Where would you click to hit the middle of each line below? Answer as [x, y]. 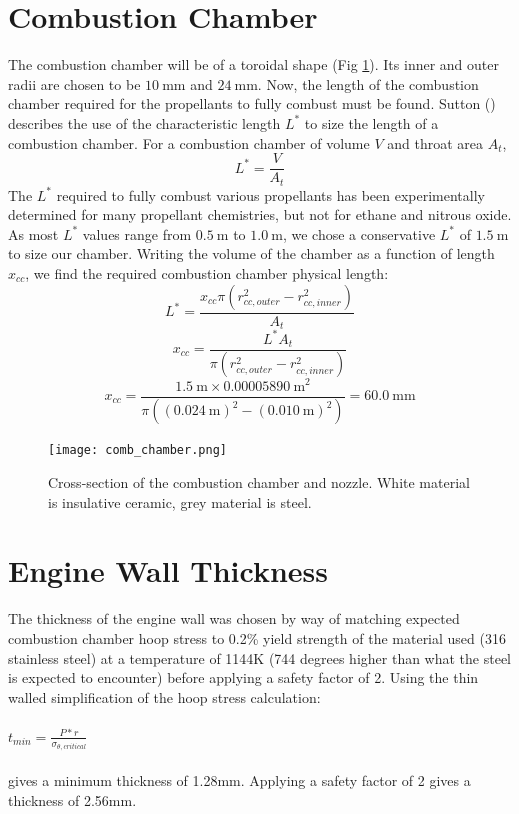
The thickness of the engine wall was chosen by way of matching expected [234, 618]
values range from [137, 233]
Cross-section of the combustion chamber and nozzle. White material [259, 482]
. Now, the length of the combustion [368, 83]
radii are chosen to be [74, 83]
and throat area [435, 142]
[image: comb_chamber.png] [137, 450]
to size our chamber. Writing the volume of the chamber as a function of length [251, 253]
